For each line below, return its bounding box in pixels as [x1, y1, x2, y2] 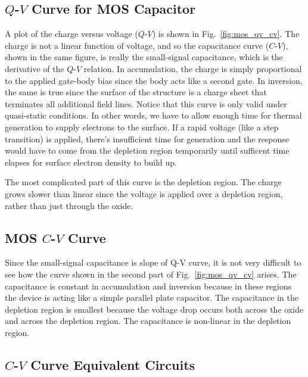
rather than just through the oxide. [5, 199, 133, 211]
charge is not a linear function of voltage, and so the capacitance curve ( [5, 39, 269, 51]
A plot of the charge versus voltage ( [5, 27, 138, 40]
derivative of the [5, 62, 64, 74]
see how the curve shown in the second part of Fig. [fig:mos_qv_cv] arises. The [5, 267, 297, 280]
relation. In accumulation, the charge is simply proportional [83, 62, 302, 74]
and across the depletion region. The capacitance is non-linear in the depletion [5, 314, 291, 327]
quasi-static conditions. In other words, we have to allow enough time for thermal [5, 109, 302, 121]
